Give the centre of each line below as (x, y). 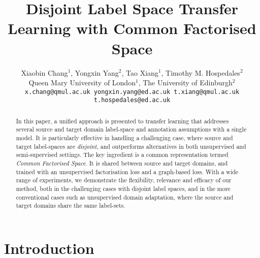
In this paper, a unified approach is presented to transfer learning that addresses (122, 121)
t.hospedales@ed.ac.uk (132, 100)
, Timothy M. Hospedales (201, 72)
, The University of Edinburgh (185, 83)
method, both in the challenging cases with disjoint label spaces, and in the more (123, 189)
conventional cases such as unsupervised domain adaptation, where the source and (125, 197)
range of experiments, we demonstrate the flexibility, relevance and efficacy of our (124, 180)
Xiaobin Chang (44, 72)
